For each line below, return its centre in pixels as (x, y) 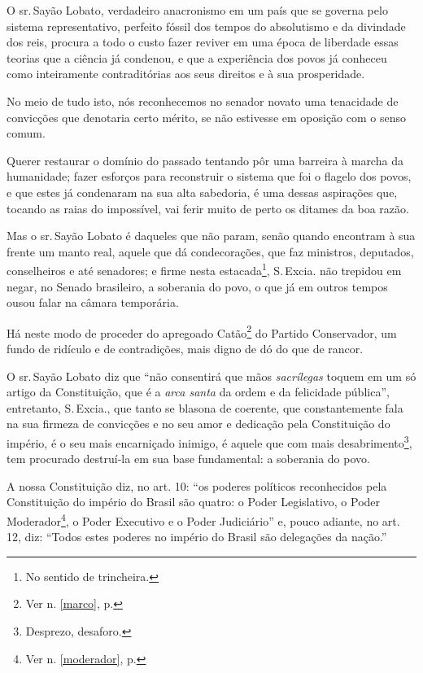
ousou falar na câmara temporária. (93, 302)
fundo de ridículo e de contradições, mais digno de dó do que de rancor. (185, 348)
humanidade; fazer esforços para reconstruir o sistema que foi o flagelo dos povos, (209, 176)
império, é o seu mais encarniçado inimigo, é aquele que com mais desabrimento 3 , (209, 441)
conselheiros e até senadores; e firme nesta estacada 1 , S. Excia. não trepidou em (204, 269)
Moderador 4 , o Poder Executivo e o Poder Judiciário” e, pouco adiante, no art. (203, 520)
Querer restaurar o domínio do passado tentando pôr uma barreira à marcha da (205, 160)
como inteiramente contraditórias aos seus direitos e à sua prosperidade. (186, 74)
